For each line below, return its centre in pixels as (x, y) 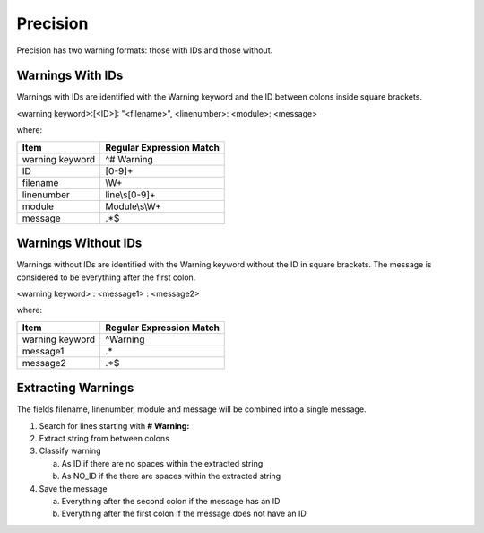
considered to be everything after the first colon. (106, 277)
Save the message (73, 488)
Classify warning (70, 451)
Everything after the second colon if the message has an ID (171, 501)
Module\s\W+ (133, 206)
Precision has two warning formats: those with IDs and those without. (145, 50)
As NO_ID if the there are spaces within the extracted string (171, 476)
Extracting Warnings (75, 388)
